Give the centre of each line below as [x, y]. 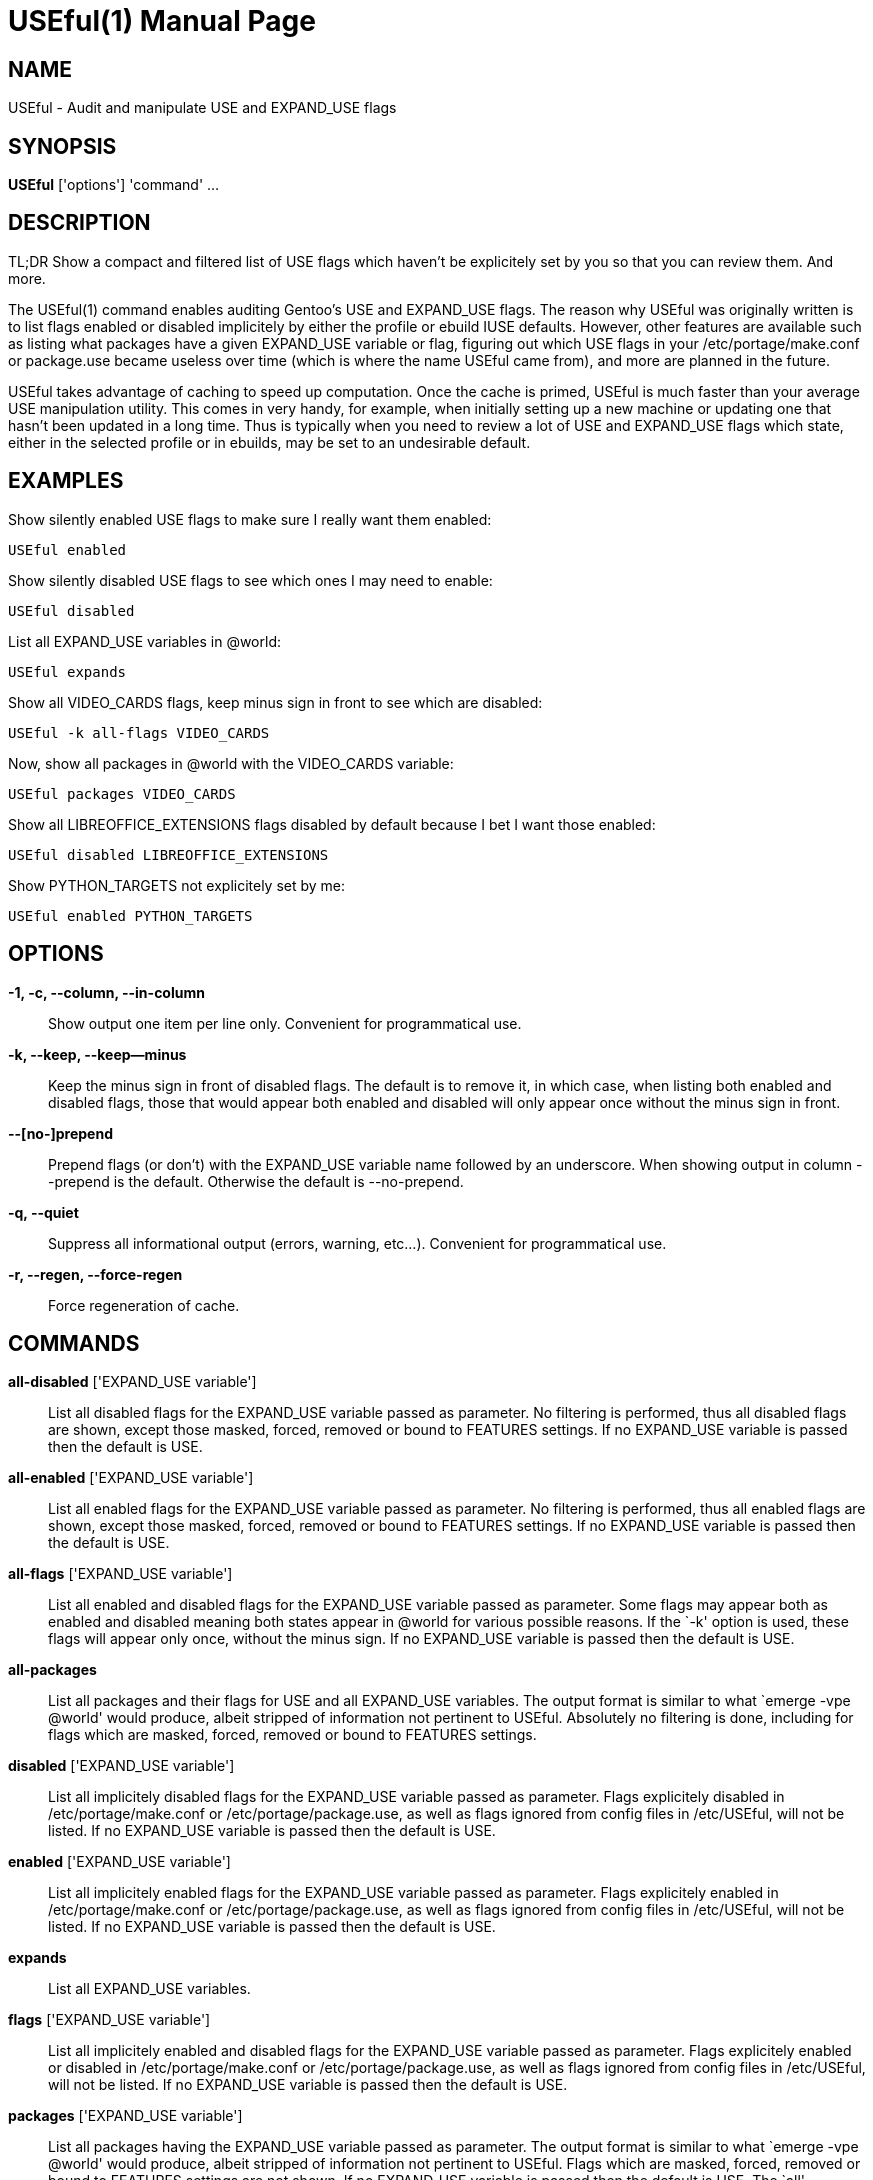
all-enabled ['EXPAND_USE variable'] [131, 1478]
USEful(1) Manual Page [162, 21]
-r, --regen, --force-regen [95, 1274]
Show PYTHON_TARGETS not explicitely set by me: [177, 885]
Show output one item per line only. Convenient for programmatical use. [285, 1023]
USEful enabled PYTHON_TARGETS [130, 915]
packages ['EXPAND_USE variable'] [125, 2116]
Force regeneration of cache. [144, 1305]
